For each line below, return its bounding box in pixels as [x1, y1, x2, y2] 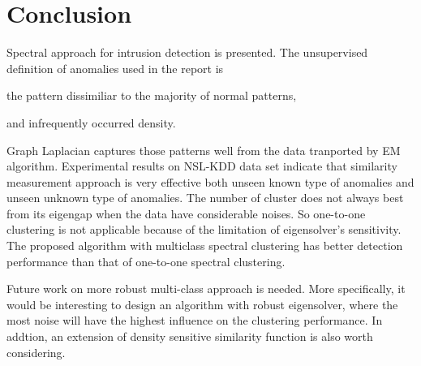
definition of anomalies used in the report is [6, 59, 224, 76]
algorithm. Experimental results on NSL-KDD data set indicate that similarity [6, 157, 397, 174]
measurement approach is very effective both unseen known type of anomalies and [6, 173, 415, 190]
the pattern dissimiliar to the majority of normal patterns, [6, 87, 297, 104]
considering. [6, 343, 66, 360]
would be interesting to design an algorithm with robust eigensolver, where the [6, 295, 398, 312]
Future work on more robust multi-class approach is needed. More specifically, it [6, 280, 406, 297]
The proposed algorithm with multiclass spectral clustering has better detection [6, 237, 403, 254]
